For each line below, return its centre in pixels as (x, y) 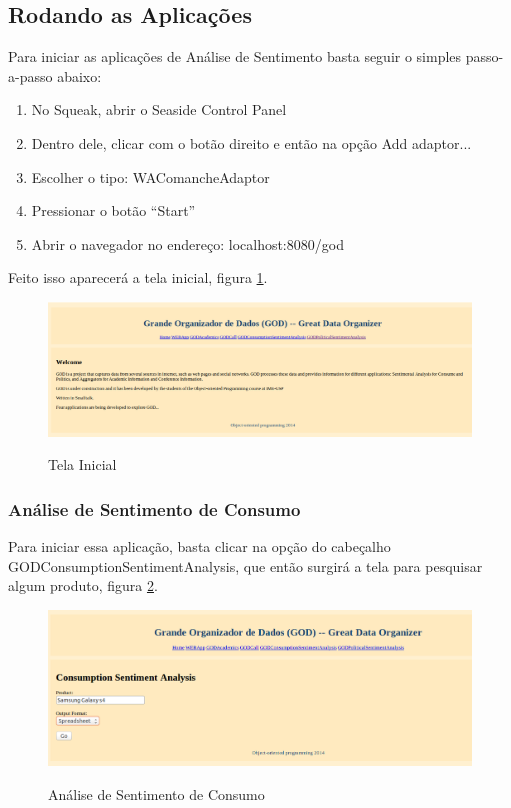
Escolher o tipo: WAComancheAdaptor (150, 176)
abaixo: (79, 75)
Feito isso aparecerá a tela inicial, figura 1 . (138, 277)
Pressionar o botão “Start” (113, 210)
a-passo (30, 75)
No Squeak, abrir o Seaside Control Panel (159, 109)
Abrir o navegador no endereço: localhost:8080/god (187, 243)
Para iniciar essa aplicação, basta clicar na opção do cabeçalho (199, 545)
